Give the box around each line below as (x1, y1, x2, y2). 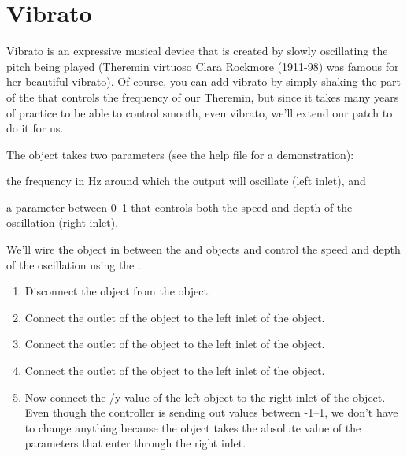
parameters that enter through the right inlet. (24, 435, 246, 451)
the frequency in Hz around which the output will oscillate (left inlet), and (6, 172, 366, 189)
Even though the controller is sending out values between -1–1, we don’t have (24, 404, 398, 421)
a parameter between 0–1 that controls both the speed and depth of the (6, 198, 353, 215)
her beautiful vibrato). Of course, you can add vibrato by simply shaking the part (6, 73, 401, 90)
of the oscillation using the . (6, 256, 141, 272)
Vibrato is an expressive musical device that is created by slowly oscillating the (6, 43, 388, 59)
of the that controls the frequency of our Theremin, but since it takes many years (6, 88, 399, 105)
